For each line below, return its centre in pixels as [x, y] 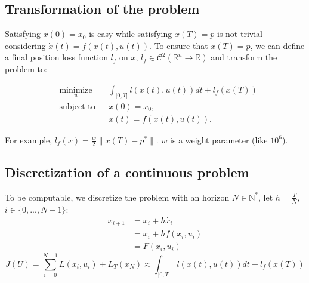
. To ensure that [179, 45]
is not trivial [240, 34]
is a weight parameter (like [219, 139]
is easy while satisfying [131, 34]
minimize [76, 90]
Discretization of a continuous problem [127, 172]
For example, [29, 139]
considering [25, 45]
